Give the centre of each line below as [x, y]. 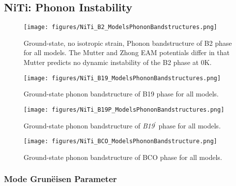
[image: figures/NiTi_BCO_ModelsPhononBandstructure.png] [120, 141]
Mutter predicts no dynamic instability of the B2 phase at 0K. [118, 62]
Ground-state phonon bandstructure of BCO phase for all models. [123, 157]
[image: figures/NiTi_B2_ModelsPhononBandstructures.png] [120, 27]
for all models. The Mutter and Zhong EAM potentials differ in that [127, 52]
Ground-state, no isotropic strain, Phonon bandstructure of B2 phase [128, 43]
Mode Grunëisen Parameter [60, 179]
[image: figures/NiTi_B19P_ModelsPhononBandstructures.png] [124, 109]
